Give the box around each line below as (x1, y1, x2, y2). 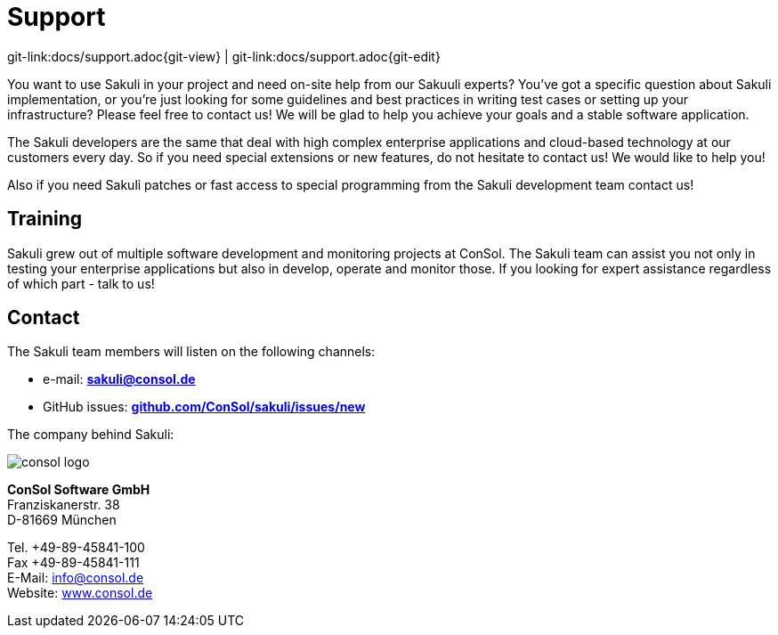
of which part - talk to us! (7, 275, 155, 291)
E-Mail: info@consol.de (7, 570, 144, 586)
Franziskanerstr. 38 (7, 497, 120, 513)
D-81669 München (7, 512, 117, 528)
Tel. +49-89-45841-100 (7, 540, 145, 556)
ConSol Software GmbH (7, 482, 150, 498)
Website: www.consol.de (7, 585, 153, 601)
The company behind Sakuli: (7, 427, 174, 443)
